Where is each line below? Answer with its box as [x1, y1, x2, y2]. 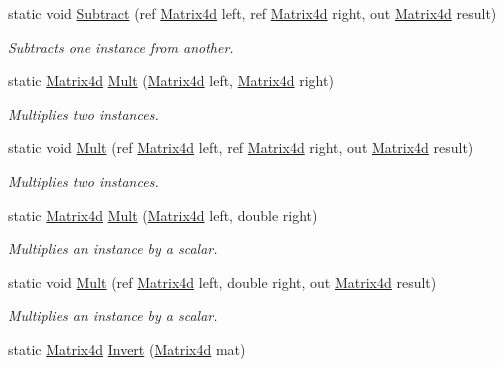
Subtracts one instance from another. [8, 36, 234, 57]
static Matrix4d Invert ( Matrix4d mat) [8, 338, 246, 359]
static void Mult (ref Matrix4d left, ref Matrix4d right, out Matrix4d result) [8, 137, 474, 158]
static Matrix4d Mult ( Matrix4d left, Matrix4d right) [8, 70, 334, 91]
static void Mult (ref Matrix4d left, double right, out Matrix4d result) [8, 271, 437, 292]
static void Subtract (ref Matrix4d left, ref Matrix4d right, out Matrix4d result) [8, 3, 497, 23]
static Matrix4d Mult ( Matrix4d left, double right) [8, 204, 318, 225]
